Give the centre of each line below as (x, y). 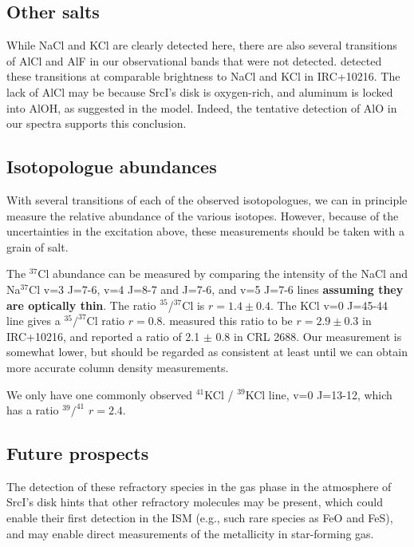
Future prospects (78, 453)
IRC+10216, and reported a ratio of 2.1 (103, 336)
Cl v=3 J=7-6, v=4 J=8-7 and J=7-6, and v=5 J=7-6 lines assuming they (216, 289)
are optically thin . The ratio (81, 305)
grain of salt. (37, 246)
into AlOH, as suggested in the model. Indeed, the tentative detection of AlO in (202, 107)
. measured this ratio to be (227, 321)
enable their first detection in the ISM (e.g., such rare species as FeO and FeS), (200, 518)
